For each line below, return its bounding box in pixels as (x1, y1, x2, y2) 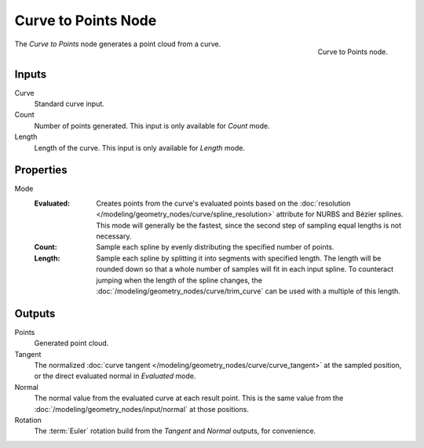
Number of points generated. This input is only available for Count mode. (34, 121, 270, 130)
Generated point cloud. (34, 338, 109, 348)
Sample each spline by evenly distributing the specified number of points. (96, 242, 334, 252)
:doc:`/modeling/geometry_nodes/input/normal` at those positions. (34, 404, 249, 413)
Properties (14, 163, 68, 177)
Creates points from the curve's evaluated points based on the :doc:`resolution (96, 199, 351, 208)
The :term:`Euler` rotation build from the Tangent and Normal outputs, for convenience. (34, 426, 316, 435)
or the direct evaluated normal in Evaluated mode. (34, 371, 196, 381)
